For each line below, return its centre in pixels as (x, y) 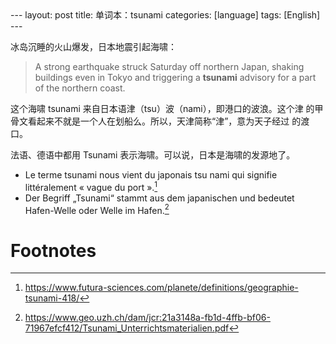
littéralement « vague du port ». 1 (91, 186)
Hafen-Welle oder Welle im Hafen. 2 (97, 209)
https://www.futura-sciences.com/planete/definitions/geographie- (161, 288)
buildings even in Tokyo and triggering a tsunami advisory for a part (175, 77)
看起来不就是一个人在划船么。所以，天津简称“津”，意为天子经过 (158, 121)
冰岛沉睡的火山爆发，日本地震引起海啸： (93, 46)
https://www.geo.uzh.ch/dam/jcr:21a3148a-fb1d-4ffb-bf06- (147, 318)
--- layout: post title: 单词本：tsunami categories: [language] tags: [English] (165, 15)
